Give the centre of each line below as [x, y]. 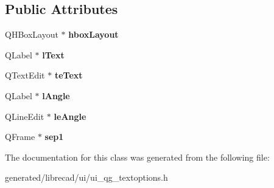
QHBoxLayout [32, 34]
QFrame [20, 137]
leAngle [70, 116]
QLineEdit [25, 116]
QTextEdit [25, 75]
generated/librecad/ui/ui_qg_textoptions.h [86, 177]
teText [68, 75]
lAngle [56, 95]
